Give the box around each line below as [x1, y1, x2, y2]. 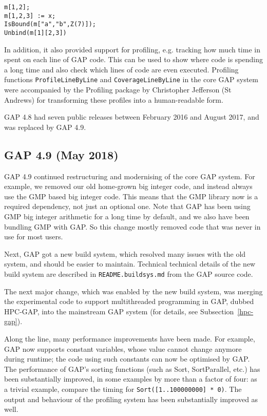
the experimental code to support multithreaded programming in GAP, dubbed [4, 296, 254, 307]
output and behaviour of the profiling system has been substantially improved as [4, 393, 258, 404]
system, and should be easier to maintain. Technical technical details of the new [4, 258, 256, 269]
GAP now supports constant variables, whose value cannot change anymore [4, 343, 242, 354]
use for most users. [4, 231, 63, 242]
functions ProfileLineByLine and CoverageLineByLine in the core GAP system [4, 74, 258, 85]
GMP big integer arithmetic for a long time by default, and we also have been [4, 211, 250, 222]
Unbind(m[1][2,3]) [4, 29, 67, 36]
